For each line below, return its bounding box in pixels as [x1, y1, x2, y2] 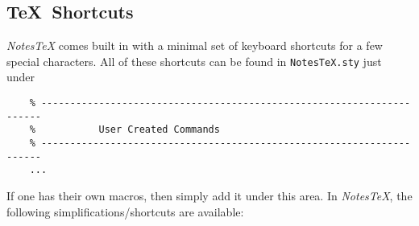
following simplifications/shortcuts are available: [6, 203, 244, 220]
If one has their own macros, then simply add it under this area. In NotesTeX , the [6, 187, 413, 203]
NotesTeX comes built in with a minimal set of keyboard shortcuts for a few [6, 37, 383, 54]
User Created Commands [98, 124, 220, 136]
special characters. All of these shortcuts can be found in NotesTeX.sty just [6, 52, 382, 69]
